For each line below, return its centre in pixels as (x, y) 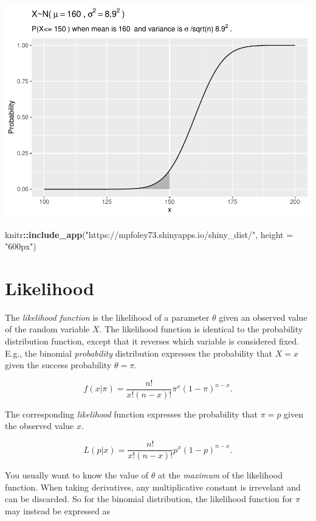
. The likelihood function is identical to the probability (201, 329)
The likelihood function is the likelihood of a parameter (107, 317)
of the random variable (47, 329)
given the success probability (58, 365)
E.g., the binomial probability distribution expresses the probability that (139, 353)
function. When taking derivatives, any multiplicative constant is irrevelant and (153, 487)
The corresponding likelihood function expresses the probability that (132, 414)
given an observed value (263, 317)
